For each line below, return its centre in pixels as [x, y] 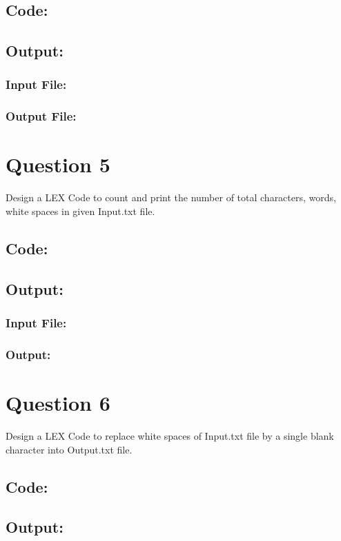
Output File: [41, 116]
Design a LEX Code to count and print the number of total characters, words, [171, 197]
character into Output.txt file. [69, 449]
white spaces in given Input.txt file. [80, 211]
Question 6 [58, 402]
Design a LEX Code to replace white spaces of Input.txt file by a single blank [170, 435]
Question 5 [58, 164]
